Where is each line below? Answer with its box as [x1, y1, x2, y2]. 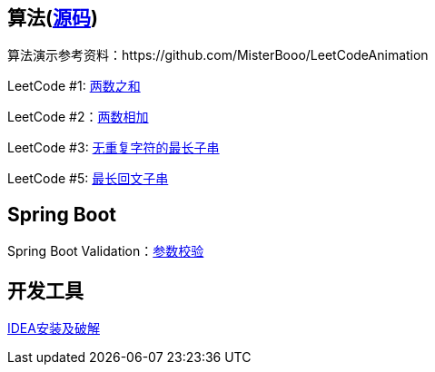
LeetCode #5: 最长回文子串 [7, 171, 169, 187]
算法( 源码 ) [7, 6, 98, 29]
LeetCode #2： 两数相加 [7, 109, 149, 125]
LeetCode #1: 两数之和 [7, 78, 141, 94]
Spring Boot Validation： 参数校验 [7, 243, 204, 259]
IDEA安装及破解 [7, 320, 100, 337]
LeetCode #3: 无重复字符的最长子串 [7, 140, 220, 156]
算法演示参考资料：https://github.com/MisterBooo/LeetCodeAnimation [7, 47, 429, 64]
